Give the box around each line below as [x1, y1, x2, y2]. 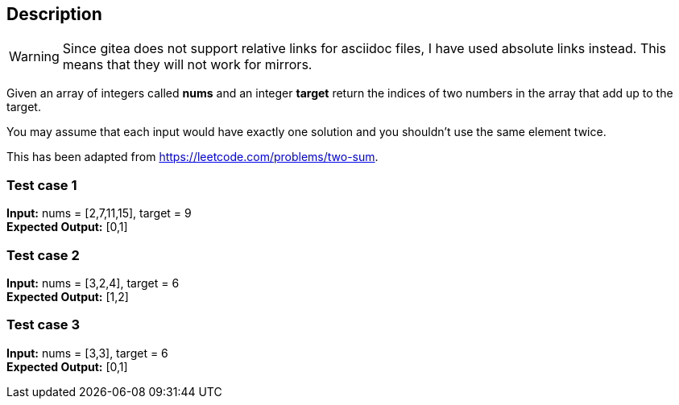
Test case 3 [6, 316, 81, 333]
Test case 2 [6, 246, 80, 263]
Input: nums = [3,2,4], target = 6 [6, 275, 180, 290]
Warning [9, 48, 60, 65]
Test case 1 [6, 176, 77, 193]
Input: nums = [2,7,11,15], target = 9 [6, 206, 192, 221]
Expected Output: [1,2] [6, 289, 129, 304]
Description [6, 4, 102, 24]
